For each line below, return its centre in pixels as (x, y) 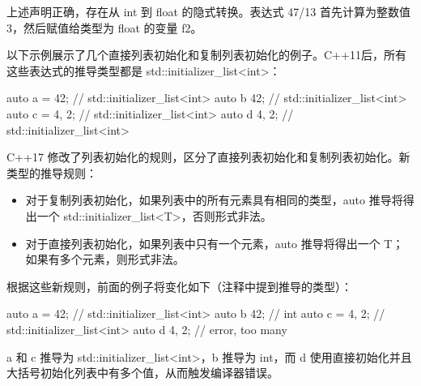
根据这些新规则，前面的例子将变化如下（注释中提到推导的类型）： (179, 286)
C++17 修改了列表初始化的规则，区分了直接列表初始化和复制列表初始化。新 (208, 157)
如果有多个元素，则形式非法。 (105, 259)
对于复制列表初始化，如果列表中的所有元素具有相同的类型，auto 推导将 (214, 200)
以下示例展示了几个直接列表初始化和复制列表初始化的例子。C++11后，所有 (206, 55)
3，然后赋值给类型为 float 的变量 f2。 (104, 27)
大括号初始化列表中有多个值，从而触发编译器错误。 (142, 373)
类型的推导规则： (52, 172)
